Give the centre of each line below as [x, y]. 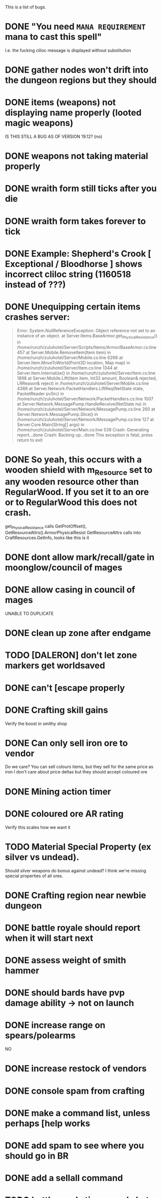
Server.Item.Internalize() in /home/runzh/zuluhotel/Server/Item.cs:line [86, 373]
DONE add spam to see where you [74, 1145]
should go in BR [37, 1156]
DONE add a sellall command [64, 1178]
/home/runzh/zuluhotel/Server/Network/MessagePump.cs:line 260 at [86, 409]
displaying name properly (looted [73, 113]
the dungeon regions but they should [81, 80]
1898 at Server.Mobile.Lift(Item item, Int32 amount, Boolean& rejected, [87, 378]
